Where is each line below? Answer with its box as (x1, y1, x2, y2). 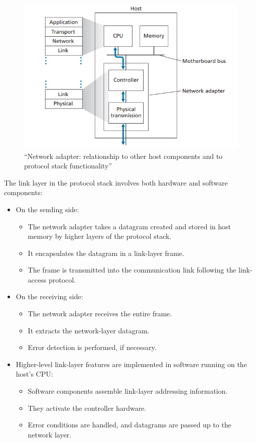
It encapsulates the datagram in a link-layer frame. (28, 247, 184, 258)
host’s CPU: (16, 369, 53, 379)
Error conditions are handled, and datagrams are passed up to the (28, 419, 231, 430)
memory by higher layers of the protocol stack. (28, 231, 172, 241)
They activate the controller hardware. (28, 402, 147, 413)
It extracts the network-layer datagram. (28, 325, 150, 335)
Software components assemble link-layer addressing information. (28, 386, 228, 396)
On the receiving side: (16, 291, 83, 302)
